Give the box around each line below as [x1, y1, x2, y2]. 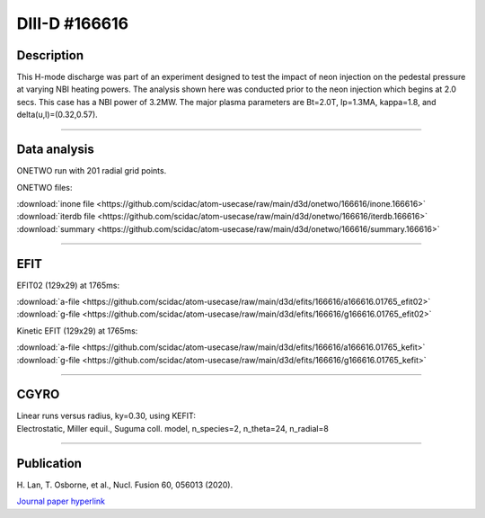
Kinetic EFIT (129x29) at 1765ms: [16, 325, 138, 336]
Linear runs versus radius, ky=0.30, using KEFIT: [16, 410, 197, 422]
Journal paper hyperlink [16, 496, 106, 507]
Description [16, 48, 84, 63]
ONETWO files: [16, 182, 73, 192]
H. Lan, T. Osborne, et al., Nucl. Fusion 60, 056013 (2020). [16, 479, 234, 490]
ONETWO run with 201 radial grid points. [16, 165, 167, 176]
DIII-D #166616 [16, 13, 129, 33]
